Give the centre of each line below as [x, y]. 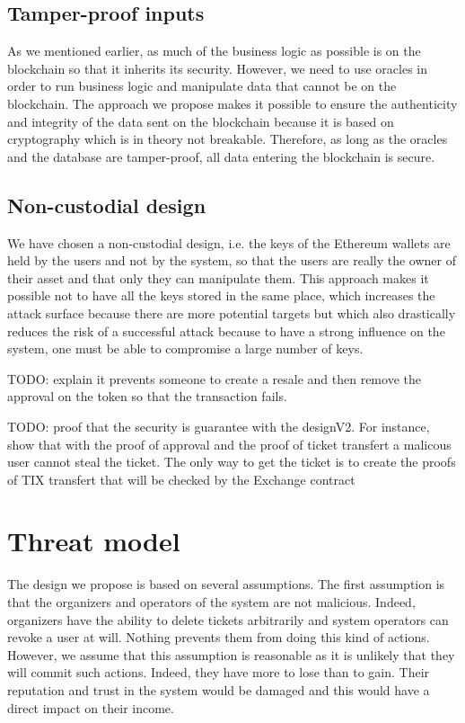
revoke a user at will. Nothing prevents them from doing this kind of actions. [219, 637]
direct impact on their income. [91, 707]
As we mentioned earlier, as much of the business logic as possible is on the [214, 51]
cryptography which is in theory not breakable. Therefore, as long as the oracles [228, 139]
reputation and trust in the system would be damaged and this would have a [219, 689]
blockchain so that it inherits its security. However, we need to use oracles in [218, 68]
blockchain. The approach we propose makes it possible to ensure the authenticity [232, 103]
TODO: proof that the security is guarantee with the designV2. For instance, [219, 426]
